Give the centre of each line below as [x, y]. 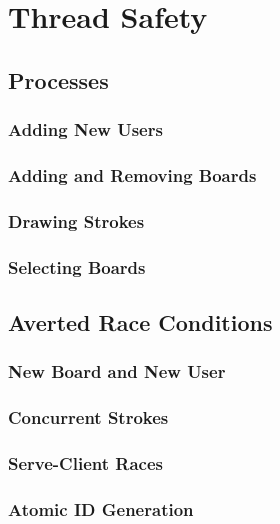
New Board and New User [117, 371]
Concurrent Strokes [88, 417]
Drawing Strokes [76, 220]
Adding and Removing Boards [132, 174]
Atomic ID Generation [101, 508]
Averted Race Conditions [140, 321]
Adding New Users [85, 129]
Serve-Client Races [85, 462]
